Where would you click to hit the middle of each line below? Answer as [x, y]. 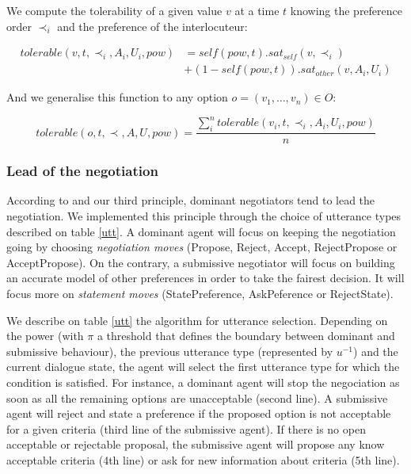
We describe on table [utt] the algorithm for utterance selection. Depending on [197, 320]
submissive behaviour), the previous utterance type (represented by [170, 351]
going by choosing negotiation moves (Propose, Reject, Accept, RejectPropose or [202, 247]
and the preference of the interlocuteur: [152, 26]
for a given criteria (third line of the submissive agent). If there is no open [186, 428]
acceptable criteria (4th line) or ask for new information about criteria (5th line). [203, 459]
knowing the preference [346, 10]
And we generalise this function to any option [117, 97]
